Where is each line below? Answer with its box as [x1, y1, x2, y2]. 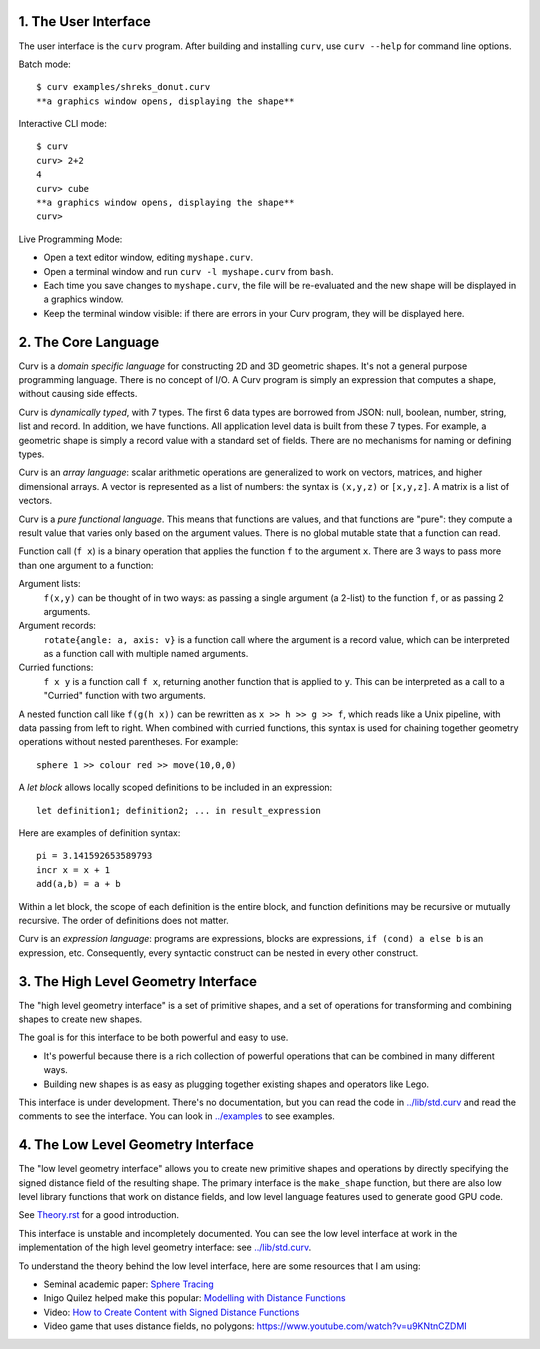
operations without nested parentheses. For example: [18, 736, 239, 748]
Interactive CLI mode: [18, 118, 107, 130]
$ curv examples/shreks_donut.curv [36, 81, 211, 93]
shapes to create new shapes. [18, 1013, 143, 1025]
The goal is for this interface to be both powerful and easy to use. [18, 1031, 289, 1044]
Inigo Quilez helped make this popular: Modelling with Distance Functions [43, 1292, 346, 1304]
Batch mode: [18, 58, 72, 70]
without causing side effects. [18, 388, 138, 400]
